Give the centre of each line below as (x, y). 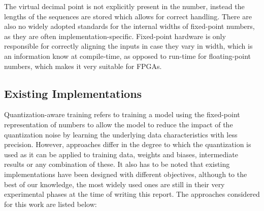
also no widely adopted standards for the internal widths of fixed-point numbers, (129, 26)
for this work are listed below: (51, 204)
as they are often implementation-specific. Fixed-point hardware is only (115, 36)
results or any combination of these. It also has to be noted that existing (117, 164)
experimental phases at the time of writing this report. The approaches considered (132, 194)
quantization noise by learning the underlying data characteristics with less (121, 134)
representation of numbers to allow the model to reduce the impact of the (119, 124)
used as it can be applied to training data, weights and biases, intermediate (121, 154)
